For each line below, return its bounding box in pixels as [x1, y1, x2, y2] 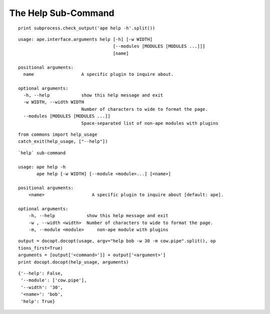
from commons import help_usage [18, 132, 97, 137]
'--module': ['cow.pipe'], [20, 278, 87, 283]
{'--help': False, [18, 271, 63, 277]
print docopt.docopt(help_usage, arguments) [18, 259, 129, 265]
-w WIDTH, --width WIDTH [23, 99, 84, 105]
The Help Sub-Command [9, 7, 114, 18]
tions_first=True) [18, 245, 63, 251]
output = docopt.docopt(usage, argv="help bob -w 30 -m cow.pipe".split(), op [18, 238, 216, 244]
